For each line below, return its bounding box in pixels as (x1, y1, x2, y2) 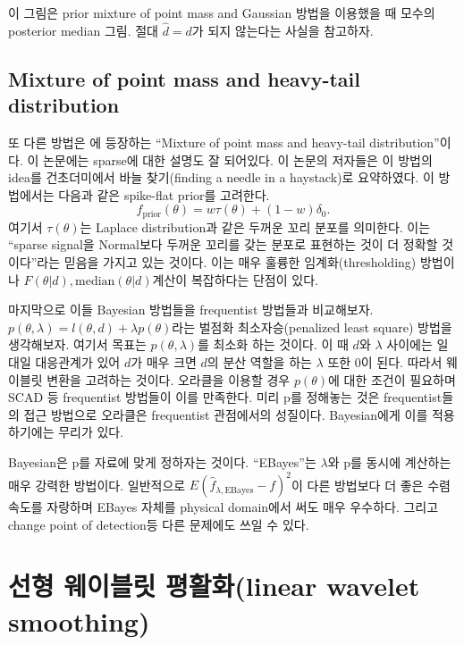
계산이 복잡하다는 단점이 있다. (152, 270, 318, 289)
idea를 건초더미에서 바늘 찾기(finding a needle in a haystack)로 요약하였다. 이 (8, 168, 434, 187)
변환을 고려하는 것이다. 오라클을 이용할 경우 (46, 370, 291, 389)
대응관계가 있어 (35, 352, 121, 371)
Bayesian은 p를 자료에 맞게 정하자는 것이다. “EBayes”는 (8, 452, 316, 471)
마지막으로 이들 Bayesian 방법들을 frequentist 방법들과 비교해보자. (8, 300, 374, 319)
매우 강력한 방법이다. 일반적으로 (8, 475, 186, 494)
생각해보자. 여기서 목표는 (8, 335, 147, 354)
